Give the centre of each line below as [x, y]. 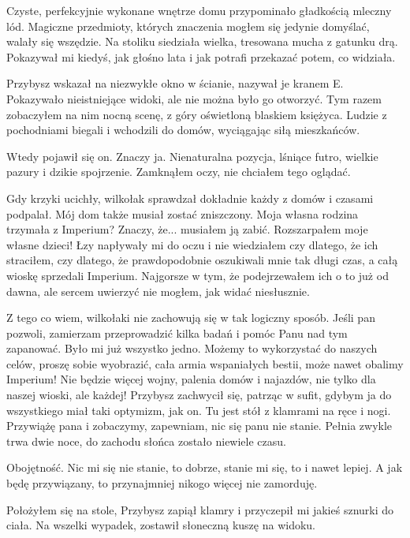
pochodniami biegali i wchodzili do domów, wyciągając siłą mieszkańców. [183, 130]
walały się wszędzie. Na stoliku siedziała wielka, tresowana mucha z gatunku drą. [202, 41]
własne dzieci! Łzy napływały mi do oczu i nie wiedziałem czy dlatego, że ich [192, 244]
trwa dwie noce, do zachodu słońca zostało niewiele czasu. [146, 441]
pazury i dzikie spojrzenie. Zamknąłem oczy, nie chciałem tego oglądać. [179, 172]
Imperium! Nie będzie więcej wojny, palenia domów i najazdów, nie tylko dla [191, 379]
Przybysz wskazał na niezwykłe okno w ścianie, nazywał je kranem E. [175, 83]
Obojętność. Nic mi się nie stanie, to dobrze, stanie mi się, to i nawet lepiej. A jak [205, 467]
